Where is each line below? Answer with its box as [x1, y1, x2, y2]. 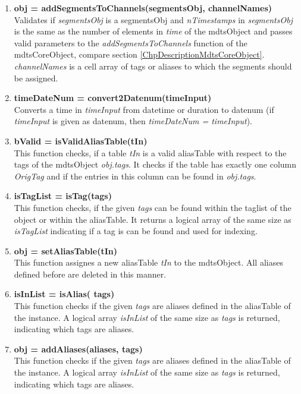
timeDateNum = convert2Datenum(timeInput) [14, 92, 212, 104]
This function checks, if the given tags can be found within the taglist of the [14, 201, 291, 213]
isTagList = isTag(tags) [14, 190, 112, 202]
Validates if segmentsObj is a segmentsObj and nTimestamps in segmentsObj [14, 13, 293, 26]
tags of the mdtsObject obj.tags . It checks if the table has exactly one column [14, 158, 297, 171]
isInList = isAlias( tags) [14, 288, 115, 300]
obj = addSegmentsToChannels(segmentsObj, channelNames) [14, 2, 272, 14]
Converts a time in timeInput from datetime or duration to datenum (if [14, 103, 274, 115]
